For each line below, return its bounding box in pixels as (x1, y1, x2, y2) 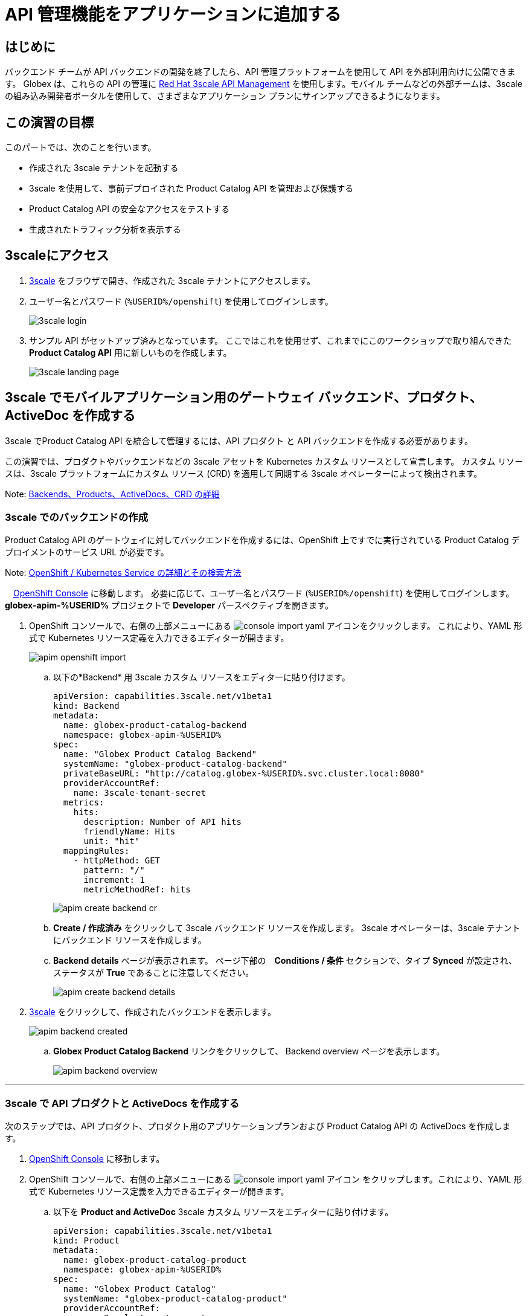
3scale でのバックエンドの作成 (5, 511, 149, 524)
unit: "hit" (83, 836, 140, 847)
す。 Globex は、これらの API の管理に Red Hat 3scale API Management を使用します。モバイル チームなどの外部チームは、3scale (5, 79, 522, 89)
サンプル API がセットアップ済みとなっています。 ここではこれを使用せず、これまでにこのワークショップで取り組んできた (29, 335, 512, 346)
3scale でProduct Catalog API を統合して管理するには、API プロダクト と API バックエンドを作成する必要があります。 (5, 435, 473, 446)
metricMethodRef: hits (83, 885, 191, 895)
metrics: (63, 798, 104, 808)
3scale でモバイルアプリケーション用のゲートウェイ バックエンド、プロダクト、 (5, 390, 483, 405)
